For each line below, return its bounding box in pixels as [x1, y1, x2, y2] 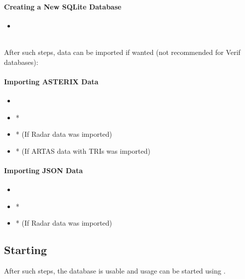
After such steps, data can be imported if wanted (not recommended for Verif [4, 46, 241, 57]
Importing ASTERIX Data [4, 76, 99, 86]
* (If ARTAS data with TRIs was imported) [15, 145, 150, 156]
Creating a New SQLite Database [4, 1, 122, 11]
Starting [4, 242, 47, 258]
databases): [4, 56, 38, 67]
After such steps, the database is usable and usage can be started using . [4, 266, 226, 276]
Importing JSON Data [4, 165, 83, 175]
